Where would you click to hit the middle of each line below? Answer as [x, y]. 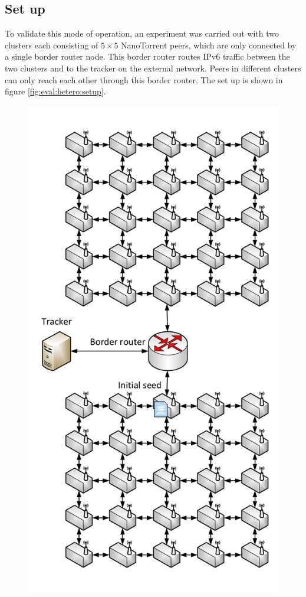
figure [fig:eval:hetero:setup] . [55, 91]
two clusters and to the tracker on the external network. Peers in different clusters [153, 68]
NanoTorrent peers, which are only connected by [209, 45]
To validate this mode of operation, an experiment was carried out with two [142, 33]
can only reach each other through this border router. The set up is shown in [144, 79]
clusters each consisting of [52, 45]
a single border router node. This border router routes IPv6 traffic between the [147, 56]
